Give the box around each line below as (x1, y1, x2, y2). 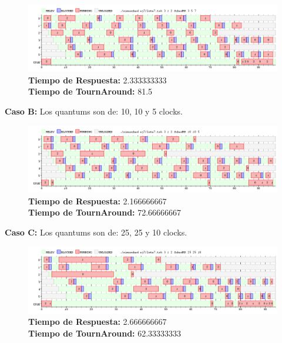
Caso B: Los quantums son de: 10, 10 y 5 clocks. (5, 105, 183, 117)
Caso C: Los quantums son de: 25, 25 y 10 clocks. (5, 226, 187, 238)
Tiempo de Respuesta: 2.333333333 (28, 73, 167, 86)
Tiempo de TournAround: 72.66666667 (28, 206, 182, 218)
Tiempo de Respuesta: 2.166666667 (28, 194, 167, 207)
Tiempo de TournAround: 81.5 (28, 85, 153, 97)
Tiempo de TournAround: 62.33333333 (28, 327, 182, 339)
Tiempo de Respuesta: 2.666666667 (28, 315, 167, 328)
